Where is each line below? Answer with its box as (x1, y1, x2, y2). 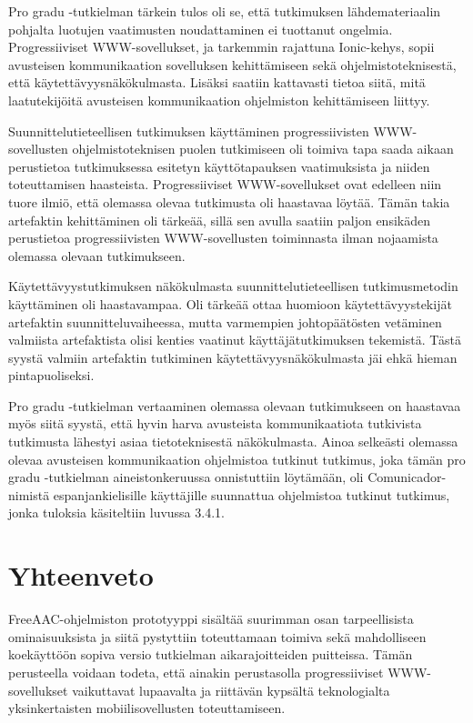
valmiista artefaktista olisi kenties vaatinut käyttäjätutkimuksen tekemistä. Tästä (8, 330, 462, 349)
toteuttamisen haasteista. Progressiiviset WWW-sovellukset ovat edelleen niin (8, 175, 442, 194)
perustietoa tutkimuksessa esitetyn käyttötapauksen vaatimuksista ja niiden (8, 156, 430, 176)
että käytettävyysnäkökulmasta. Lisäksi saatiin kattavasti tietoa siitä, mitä (8, 73, 426, 92)
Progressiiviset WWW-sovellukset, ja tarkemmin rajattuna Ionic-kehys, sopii (8, 37, 435, 56)
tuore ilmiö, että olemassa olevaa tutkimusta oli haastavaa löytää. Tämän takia (8, 192, 450, 211)
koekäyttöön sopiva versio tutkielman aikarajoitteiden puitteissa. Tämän (8, 645, 413, 664)
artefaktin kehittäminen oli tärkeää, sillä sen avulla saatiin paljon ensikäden (8, 210, 430, 229)
